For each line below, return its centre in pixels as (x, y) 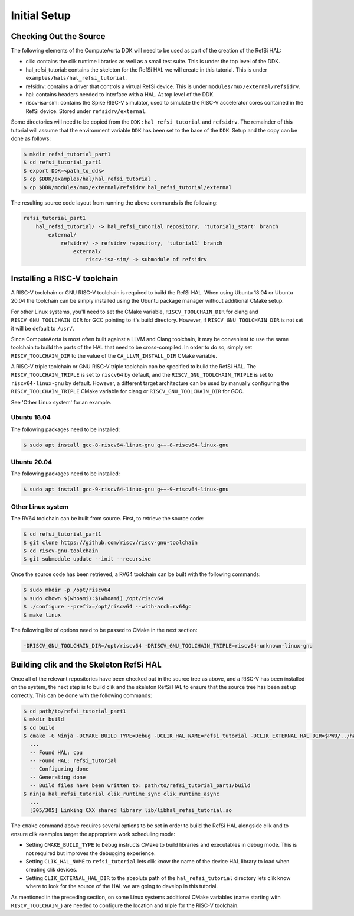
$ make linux (42, 615)
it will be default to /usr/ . (43, 328)
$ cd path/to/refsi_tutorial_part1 (75, 711)
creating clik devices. (52, 870)
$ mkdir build (44, 719)
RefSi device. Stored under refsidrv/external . (86, 111)
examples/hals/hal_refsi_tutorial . (76, 78)
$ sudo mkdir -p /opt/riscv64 (67, 590)
